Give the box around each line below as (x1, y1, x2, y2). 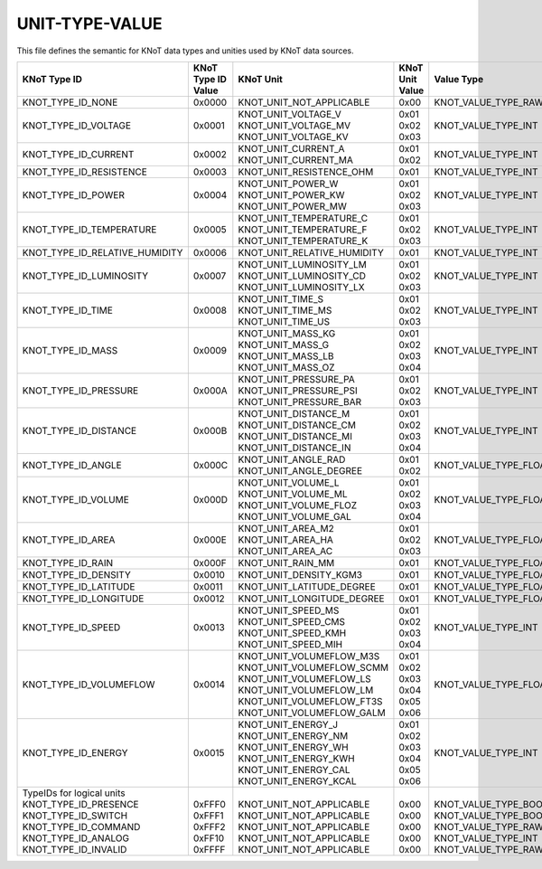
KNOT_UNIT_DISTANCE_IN (238, 441, 351, 454)
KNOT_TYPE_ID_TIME (22, 304, 113, 316)
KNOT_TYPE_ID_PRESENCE (22, 798, 139, 810)
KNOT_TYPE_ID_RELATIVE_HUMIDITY (22, 246, 183, 259)
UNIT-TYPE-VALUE (16, 14, 163, 33)
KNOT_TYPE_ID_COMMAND (22, 820, 141, 833)
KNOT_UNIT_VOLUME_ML (238, 487, 348, 500)
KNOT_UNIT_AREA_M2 (238, 522, 334, 534)
